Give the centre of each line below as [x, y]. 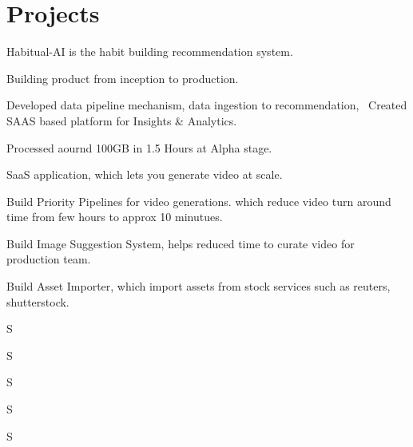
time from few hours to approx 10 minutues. [115, 217]
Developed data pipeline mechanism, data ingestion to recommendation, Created [207, 105]
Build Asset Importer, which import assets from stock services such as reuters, [199, 286]
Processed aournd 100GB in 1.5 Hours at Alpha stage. [139, 147]
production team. [49, 259]
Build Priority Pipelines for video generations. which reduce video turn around [199, 201]
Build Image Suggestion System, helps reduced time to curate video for [181, 243]
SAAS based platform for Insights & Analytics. [122, 120]
